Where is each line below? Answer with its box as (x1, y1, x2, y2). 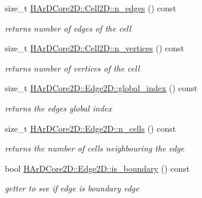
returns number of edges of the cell (5, 21, 131, 34)
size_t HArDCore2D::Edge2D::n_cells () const (5, 122, 176, 134)
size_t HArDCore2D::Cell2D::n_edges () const (5, 2, 176, 14)
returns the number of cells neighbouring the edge (5, 142, 185, 154)
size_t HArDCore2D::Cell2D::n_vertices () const (5, 42, 184, 54)
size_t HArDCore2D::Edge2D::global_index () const (5, 82, 198, 94)
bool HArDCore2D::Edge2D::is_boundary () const (5, 162, 190, 174)
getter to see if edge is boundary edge (5, 182, 139, 194)
